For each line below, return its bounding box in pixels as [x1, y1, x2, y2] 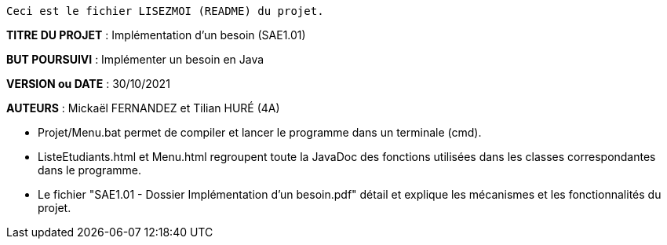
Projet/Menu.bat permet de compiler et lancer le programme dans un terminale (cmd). [38, 126, 482, 139]
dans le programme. [38, 163, 141, 177]
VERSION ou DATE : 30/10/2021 [6, 77, 170, 90]
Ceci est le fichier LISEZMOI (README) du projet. [6, 5, 324, 17]
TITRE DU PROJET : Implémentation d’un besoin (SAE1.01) [6, 28, 306, 42]
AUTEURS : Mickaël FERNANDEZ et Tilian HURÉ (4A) [6, 101, 280, 115]
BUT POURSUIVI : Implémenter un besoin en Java [6, 53, 264, 66]
